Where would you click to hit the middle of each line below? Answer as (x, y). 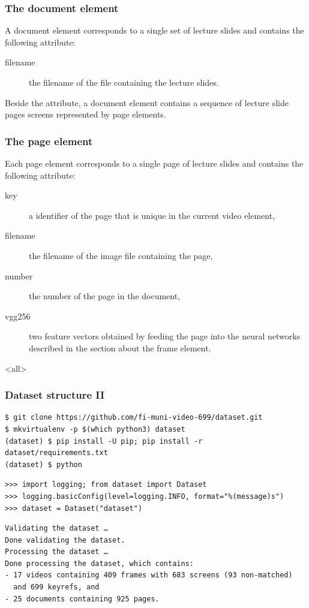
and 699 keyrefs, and (56, 587)
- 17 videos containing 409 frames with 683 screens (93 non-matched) (149, 575)
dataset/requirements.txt (56, 453)
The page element (49, 141)
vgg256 (18, 316)
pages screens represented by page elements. (85, 114)
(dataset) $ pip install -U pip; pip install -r (104, 441)
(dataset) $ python (43, 464)
